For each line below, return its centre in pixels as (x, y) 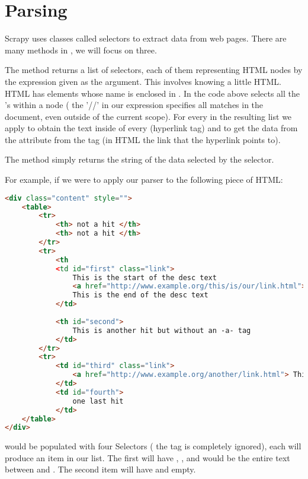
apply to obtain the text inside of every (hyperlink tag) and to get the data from (151, 128)
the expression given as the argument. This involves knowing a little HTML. (143, 81)
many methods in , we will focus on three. (81, 50)
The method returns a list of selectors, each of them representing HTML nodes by (154, 70)
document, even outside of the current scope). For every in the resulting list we (148, 116)
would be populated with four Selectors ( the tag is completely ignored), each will (153, 446)
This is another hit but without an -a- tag (162, 330)
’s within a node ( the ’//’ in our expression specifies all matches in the (134, 105)
